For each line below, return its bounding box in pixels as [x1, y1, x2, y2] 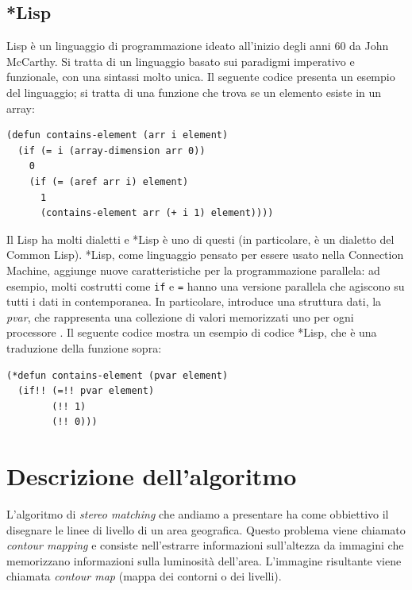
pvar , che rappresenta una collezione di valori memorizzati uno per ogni [6, 308, 354, 325]
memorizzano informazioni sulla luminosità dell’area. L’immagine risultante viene [6, 552, 402, 569]
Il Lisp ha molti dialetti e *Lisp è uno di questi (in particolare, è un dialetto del [6, 230, 395, 247]
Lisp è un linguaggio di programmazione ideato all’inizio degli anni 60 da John [6, 37, 389, 54]
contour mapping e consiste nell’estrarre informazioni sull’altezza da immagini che [6, 537, 404, 553]
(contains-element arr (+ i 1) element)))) [40, 207, 274, 219]
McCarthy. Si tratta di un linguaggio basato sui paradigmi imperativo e [6, 52, 355, 69]
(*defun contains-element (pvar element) [6, 369, 229, 381]
